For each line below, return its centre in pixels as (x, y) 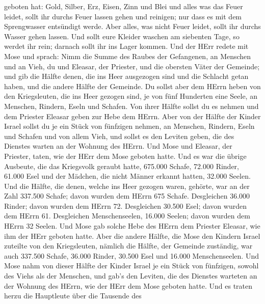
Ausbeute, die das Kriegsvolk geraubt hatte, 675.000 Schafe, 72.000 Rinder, (122, 166)
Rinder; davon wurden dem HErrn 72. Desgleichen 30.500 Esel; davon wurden (125, 205)
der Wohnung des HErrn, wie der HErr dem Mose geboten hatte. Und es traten (128, 285)
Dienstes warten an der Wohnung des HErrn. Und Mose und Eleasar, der (118, 146)
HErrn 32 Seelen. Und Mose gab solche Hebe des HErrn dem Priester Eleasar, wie (132, 226)
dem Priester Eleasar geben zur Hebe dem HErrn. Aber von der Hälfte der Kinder (132, 116)
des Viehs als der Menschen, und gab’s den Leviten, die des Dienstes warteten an (131, 276)
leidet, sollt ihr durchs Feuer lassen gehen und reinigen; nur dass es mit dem (123, 16)
